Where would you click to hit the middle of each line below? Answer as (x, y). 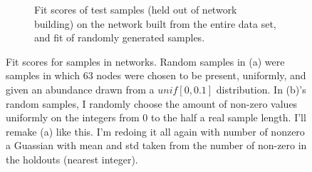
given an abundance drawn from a (80, 89)
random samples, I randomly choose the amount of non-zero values (152, 103)
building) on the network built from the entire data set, (155, 23)
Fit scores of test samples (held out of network (136, 9)
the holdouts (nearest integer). (72, 159)
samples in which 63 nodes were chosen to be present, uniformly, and (156, 75)
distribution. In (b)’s (261, 89)
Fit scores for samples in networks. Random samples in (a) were (145, 61)
